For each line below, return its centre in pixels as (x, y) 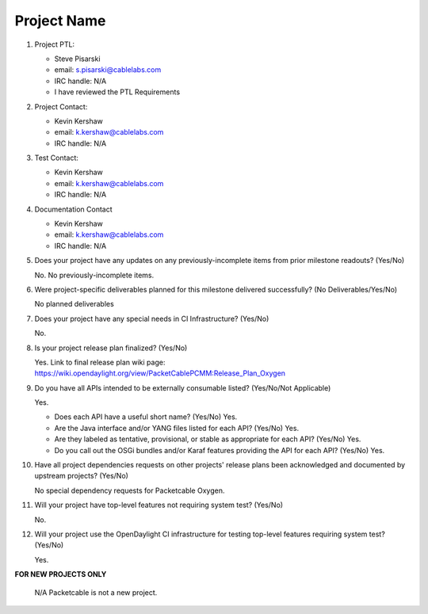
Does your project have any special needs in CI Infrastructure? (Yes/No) (152, 318)
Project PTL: (55, 44)
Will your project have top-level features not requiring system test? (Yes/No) (159, 505)
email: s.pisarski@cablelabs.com (108, 70)
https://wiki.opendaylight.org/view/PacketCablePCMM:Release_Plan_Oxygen (160, 373)
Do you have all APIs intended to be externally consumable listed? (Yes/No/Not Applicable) (183, 387)
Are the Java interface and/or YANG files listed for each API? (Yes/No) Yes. (177, 428)
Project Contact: (61, 106)
